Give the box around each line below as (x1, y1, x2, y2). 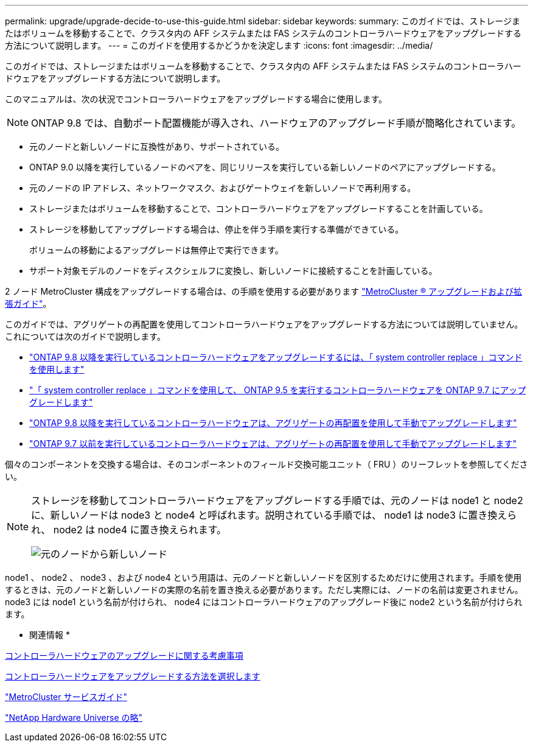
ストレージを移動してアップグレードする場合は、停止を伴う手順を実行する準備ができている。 (29, 224, 404, 234)
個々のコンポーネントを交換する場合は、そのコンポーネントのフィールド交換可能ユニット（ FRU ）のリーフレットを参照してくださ (5, 459, 528, 469)
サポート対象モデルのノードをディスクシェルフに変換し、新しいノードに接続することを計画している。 (29, 265, 437, 276)
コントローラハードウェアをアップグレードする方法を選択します (5, 671, 260, 681)
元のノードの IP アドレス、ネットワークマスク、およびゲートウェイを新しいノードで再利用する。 (29, 183, 416, 193)
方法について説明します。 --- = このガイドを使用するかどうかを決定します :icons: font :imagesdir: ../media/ (5, 40, 433, 51)
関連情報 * (29, 630, 70, 640)
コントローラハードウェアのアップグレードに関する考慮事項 (5, 650, 243, 661)
